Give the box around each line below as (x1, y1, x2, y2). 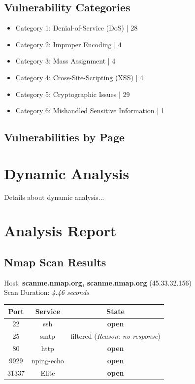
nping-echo (32, 355, 64, 365)
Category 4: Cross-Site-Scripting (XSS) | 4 (15, 72, 144, 82)
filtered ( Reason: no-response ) (70, 331, 161, 341)
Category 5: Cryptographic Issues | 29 (15, 89, 130, 99)
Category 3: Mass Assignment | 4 (15, 56, 116, 66)
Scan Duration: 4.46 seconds (4, 287, 89, 297)
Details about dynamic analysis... (4, 192, 104, 202)
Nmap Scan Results (4, 255, 106, 270)
